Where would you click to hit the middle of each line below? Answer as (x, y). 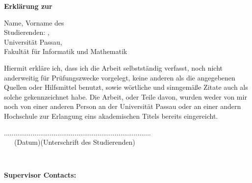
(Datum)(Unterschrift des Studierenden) (75, 142)
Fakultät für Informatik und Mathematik (66, 51)
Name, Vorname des (34, 22)
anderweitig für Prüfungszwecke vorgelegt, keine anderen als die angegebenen (120, 77)
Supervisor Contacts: (40, 175)
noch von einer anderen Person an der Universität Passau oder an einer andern (123, 106)
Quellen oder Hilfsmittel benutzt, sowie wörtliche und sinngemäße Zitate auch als (126, 87)
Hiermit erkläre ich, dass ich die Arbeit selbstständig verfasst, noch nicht (113, 67)
